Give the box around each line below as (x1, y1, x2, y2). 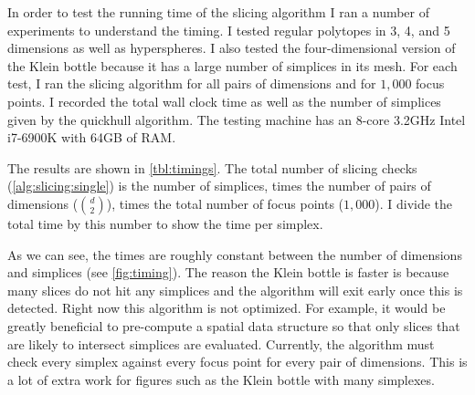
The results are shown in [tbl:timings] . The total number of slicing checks (7, 158, 417, 177)
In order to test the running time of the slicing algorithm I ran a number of (7, 3, 430, 21)
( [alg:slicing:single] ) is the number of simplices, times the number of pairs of (7, 176, 431, 195)
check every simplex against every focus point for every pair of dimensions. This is (7, 352, 468, 371)
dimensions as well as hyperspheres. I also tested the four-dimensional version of (7, 38, 456, 57)
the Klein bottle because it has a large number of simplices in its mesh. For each (7, 56, 458, 75)
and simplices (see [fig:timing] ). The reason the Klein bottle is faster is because (7, 263, 449, 282)
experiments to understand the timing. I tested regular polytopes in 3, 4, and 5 (7, 20, 450, 39)
